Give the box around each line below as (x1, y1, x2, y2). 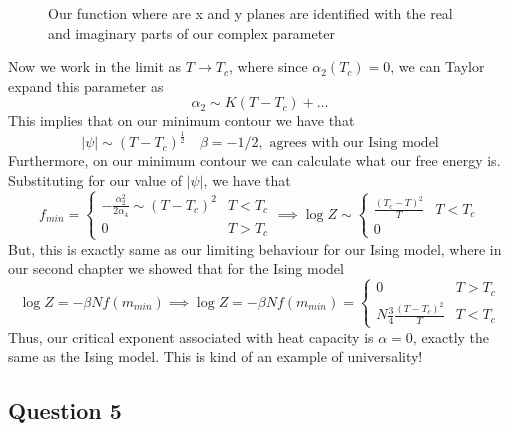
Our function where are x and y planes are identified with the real (48, 3, 453, 23)
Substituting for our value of (8, 169, 183, 190)
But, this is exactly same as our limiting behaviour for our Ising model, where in (8, 238, 502, 259)
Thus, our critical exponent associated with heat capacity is (8, 326, 374, 347)
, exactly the (412, 326, 490, 347)
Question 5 (8, 395, 122, 426)
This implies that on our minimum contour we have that (8, 110, 355, 131)
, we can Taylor (390, 56, 485, 77)
